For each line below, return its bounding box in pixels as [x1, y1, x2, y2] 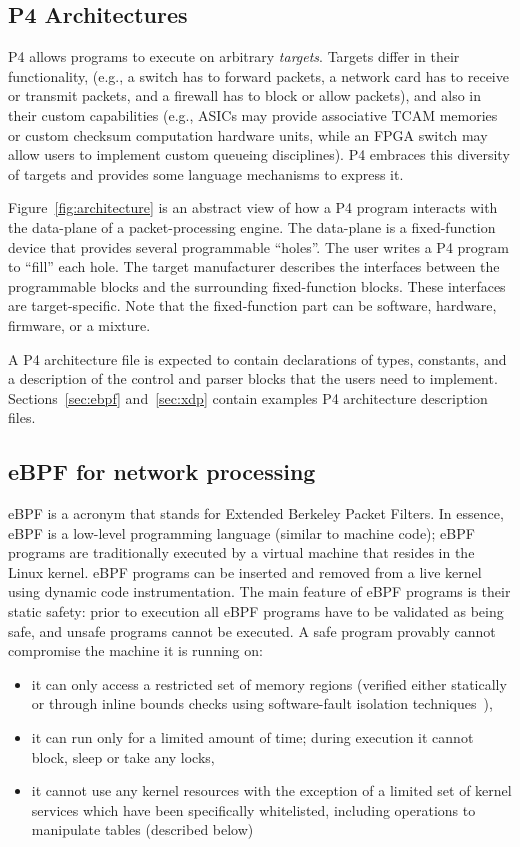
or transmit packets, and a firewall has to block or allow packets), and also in [8, 85, 482, 106]
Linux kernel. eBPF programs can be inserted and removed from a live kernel [8, 561, 482, 582]
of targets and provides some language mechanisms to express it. [8, 163, 404, 184]
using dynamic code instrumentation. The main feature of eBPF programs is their [8, 581, 511, 602]
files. [8, 407, 36, 428]
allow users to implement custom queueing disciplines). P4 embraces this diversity [8, 144, 510, 165]
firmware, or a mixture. [8, 314, 151, 335]
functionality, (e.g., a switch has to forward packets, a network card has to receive [8, 65, 509, 86]
